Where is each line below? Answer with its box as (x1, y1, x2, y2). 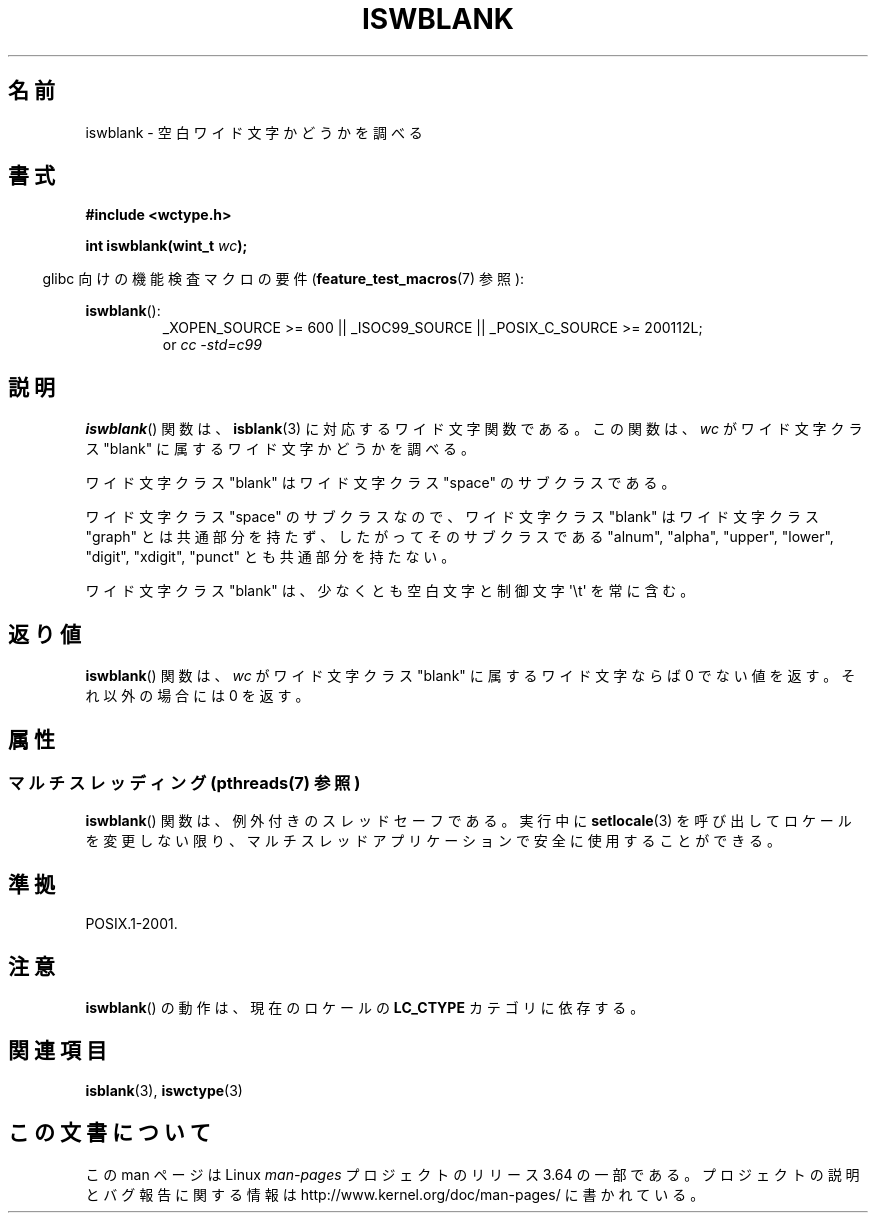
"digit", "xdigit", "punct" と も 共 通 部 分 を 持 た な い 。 (85, 548, 456, 566)
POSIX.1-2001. (85, 915, 178, 933)
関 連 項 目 (8, 1038, 107, 1064)
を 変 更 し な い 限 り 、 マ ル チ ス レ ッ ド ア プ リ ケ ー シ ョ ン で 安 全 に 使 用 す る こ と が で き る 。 (85, 832, 782, 850)
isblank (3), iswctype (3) (85, 1081, 243, 1099)
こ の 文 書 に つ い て (8, 1120, 211, 1146)
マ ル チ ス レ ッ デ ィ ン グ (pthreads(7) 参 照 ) (8, 772, 361, 793)
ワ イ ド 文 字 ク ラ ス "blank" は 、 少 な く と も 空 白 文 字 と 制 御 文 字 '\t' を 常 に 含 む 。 (85, 582, 695, 600)
